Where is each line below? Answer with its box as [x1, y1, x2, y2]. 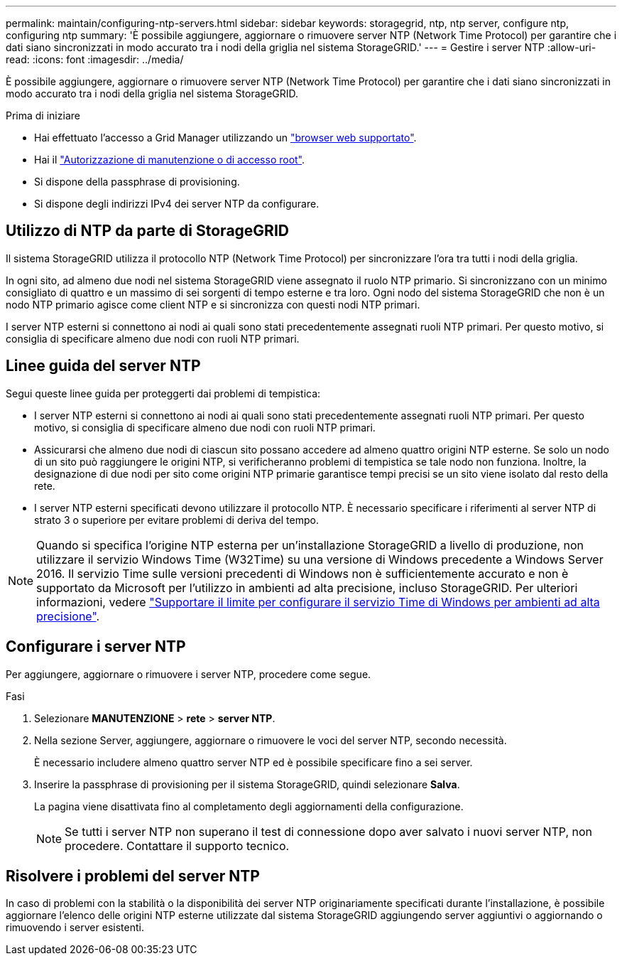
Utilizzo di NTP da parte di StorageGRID [6, 222, 289, 240]
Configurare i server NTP [6, 638, 186, 656]
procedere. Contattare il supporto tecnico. [65, 838, 290, 853]
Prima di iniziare [6, 109, 80, 122]
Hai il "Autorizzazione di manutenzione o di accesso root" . [34, 154, 305, 166]
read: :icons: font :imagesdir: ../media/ [6, 53, 184, 65]
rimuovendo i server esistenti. [6, 921, 144, 934]
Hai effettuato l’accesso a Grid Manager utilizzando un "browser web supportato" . [34, 131, 417, 144]
